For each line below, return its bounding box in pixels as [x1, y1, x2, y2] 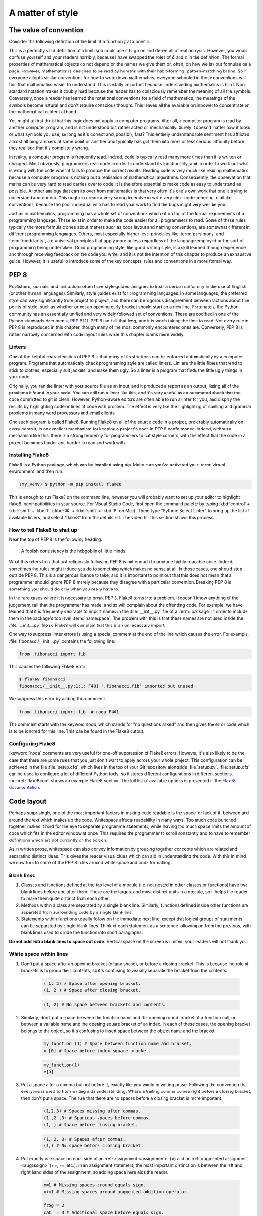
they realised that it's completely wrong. [9, 145, 89, 151]
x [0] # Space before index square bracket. [43, 1048, 151, 1053]
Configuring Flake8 [9, 740, 56, 747]
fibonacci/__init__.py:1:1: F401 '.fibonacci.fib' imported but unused [19, 683, 194, 689]
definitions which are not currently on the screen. [9, 837, 108, 843]
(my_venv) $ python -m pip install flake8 [19, 482, 122, 487]
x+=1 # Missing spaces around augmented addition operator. [43, 1189, 190, 1195]
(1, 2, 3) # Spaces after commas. [43, 1136, 126, 1142]
